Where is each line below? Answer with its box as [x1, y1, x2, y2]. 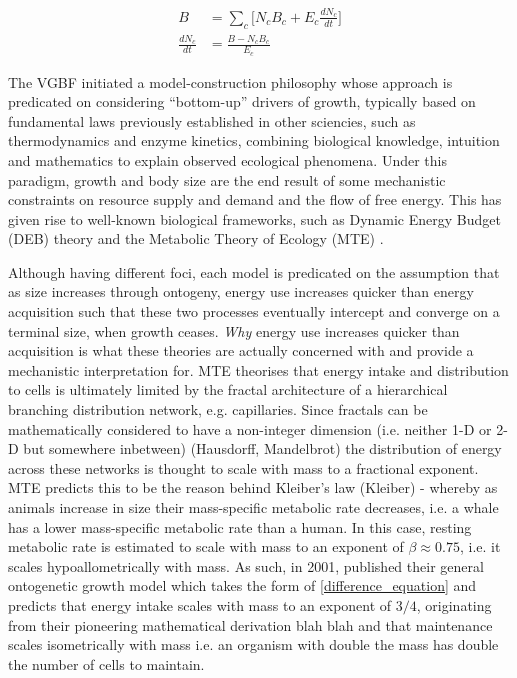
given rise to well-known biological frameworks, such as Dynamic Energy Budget [8, 208, 501, 229]
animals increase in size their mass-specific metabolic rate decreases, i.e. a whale [8, 497, 499, 517]
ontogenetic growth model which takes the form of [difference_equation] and [8, 575, 477, 596]
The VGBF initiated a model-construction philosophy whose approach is [8, 71, 453, 92]
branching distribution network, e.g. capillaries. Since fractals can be [8, 399, 428, 420]
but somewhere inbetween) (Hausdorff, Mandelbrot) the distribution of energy [23, 438, 502, 459]
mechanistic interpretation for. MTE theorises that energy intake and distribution [8, 359, 509, 380]
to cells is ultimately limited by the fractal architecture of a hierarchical [8, 379, 448, 400]
